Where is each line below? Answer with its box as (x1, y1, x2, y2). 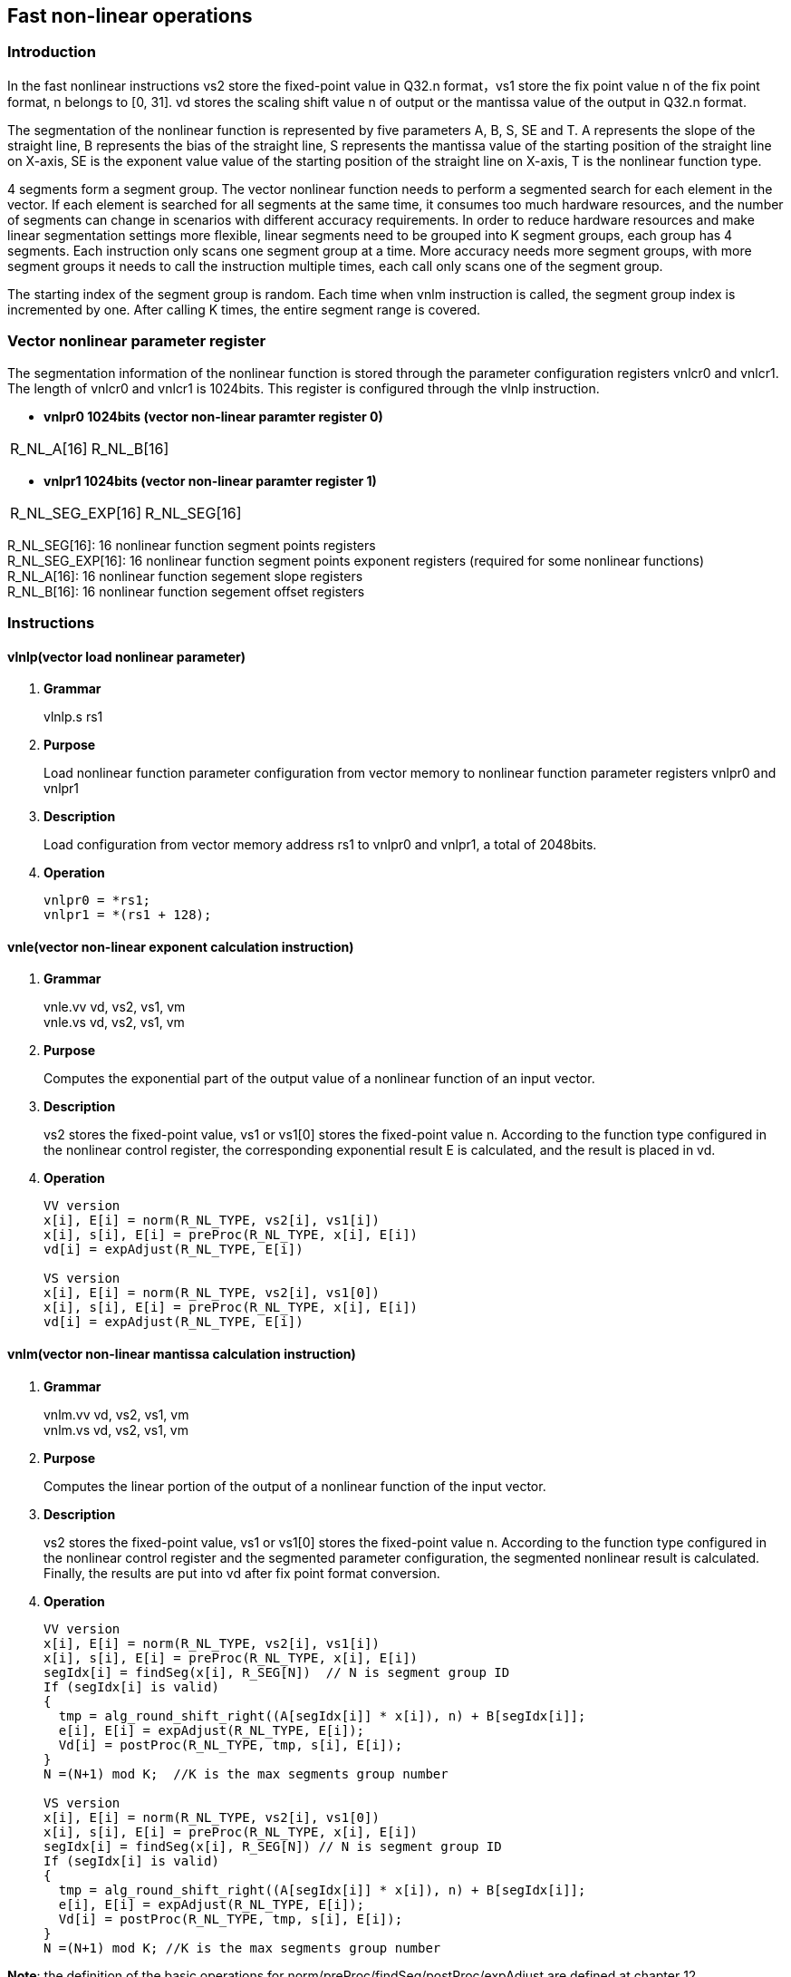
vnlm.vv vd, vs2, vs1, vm (43, 1406, 189, 1422)
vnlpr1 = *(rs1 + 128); (43, 907, 212, 923)
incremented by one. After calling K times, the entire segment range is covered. (7, 301, 481, 317)
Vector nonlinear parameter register (7, 332, 266, 351)
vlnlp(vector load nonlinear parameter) (7, 648, 246, 664)
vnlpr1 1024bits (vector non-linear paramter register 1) (43, 472, 377, 489)
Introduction (7, 43, 96, 62)
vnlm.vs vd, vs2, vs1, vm (43, 1421, 188, 1438)
